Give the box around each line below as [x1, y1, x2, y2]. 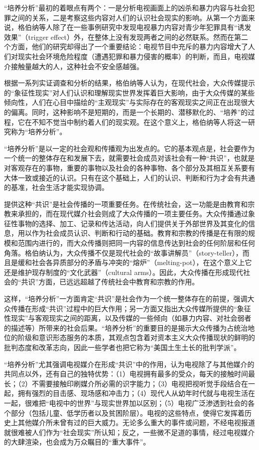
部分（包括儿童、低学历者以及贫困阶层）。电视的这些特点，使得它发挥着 [10, 407, 245, 418]
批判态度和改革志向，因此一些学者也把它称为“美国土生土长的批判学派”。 [4, 342, 241, 352]
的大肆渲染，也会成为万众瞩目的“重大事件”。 [4, 437, 150, 447]
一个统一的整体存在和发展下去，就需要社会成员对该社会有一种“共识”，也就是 [4, 153, 255, 163]
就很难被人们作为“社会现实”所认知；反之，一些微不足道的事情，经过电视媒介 [4, 427, 255, 437]
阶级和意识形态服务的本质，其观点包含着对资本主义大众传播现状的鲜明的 [17, 332, 255, 343]
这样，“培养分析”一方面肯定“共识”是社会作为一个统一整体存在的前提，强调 [4, 293, 248, 304]
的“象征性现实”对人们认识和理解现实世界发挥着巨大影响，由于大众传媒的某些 [4, 87, 255, 97]
